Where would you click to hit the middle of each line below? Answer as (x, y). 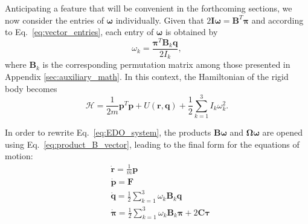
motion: (19, 156)
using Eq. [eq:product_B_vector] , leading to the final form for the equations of (152, 144)
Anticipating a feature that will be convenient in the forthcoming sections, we (149, 8)
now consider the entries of (54, 20)
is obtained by (191, 32)
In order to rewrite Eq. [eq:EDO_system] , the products (108, 132)
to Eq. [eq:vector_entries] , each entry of (79, 32)
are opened (283, 132)
